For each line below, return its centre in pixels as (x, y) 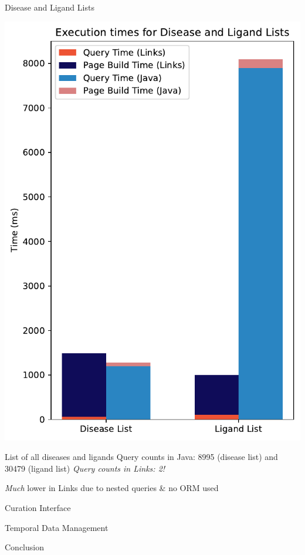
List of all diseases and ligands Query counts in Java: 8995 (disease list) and (141, 457)
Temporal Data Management (57, 527)
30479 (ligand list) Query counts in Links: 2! (85, 468)
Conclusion (24, 547)
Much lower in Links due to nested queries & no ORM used (112, 488)
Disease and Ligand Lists (50, 7)
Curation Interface (38, 507)
